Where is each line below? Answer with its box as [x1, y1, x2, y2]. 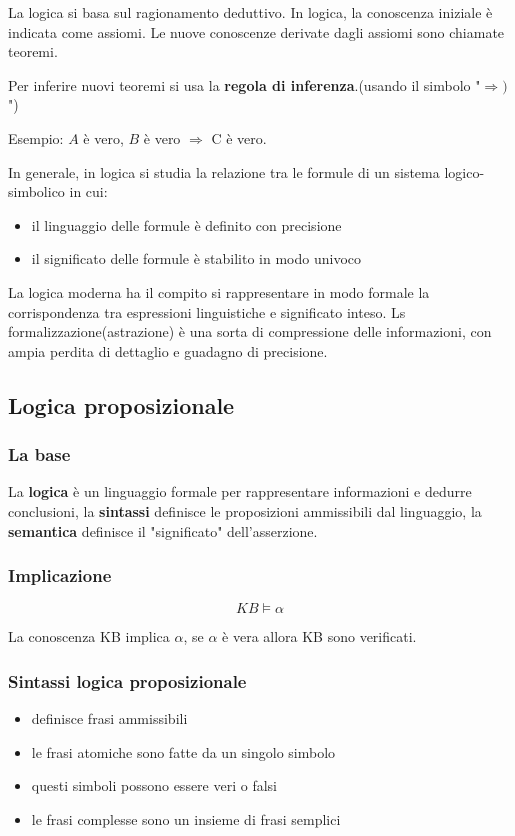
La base [8, 442, 71, 467]
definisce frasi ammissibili [31, 708, 188, 729]
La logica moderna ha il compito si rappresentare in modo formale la [8, 281, 430, 302]
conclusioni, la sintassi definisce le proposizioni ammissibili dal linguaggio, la [8, 500, 482, 521]
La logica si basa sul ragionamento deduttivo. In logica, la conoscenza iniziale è [8, 2, 493, 22]
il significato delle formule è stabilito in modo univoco [31, 248, 362, 269]
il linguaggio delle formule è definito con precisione [31, 214, 342, 235]
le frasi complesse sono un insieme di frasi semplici [31, 808, 341, 829]
